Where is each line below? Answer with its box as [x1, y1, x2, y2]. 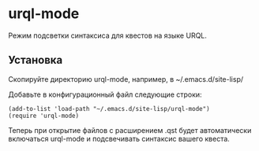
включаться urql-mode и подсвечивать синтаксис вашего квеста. [8, 134, 231, 143]
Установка [8, 53, 63, 67]
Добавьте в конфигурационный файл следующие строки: [8, 90, 203, 99]
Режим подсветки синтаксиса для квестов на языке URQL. [8, 31, 208, 40]
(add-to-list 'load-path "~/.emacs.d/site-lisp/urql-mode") [8, 105, 211, 112]
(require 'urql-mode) [8, 112, 80, 120]
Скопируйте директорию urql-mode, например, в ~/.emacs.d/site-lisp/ [8, 74, 244, 83]
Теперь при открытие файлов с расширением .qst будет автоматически [8, 125, 252, 134]
